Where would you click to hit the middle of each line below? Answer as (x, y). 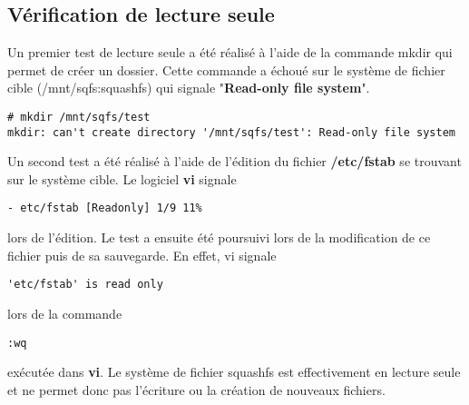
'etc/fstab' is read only (85, 285)
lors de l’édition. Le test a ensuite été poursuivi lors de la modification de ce (219, 237)
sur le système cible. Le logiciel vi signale (122, 178)
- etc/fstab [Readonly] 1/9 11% (105, 208)
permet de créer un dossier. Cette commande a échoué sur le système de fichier (226, 69)
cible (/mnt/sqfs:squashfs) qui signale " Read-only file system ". (189, 88)
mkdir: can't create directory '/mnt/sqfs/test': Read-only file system (231, 132)
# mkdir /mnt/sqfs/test (79, 117)
